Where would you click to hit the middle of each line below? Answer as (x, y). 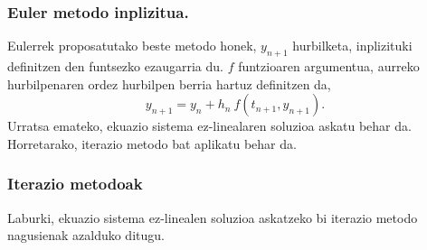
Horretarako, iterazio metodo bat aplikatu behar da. (152, 143)
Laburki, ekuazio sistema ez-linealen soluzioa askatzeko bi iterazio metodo (213, 217)
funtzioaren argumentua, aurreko (329, 66)
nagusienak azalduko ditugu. (86, 235)
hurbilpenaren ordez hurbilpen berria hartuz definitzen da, (169, 83)
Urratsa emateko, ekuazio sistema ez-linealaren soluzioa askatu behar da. (209, 126)
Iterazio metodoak (75, 184)
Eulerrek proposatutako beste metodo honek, (132, 46)
